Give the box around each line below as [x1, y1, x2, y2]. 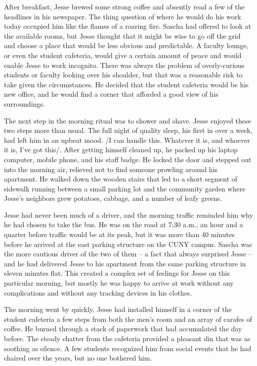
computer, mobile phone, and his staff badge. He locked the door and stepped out [4, 154, 252, 164]
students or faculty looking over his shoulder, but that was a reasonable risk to [4, 69, 243, 80]
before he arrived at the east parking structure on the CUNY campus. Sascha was [4, 239, 252, 249]
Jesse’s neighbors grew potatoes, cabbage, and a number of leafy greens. [4, 193, 222, 203]
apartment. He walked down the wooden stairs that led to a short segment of [4, 174, 238, 184]
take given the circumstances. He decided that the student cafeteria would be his [4, 79, 249, 89]
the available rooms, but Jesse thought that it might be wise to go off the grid [4, 30, 241, 41]
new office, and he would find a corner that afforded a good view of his [4, 89, 218, 99]
